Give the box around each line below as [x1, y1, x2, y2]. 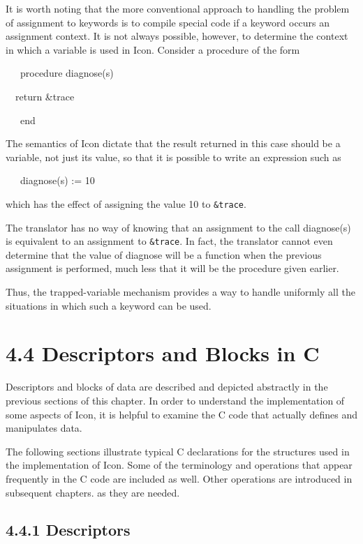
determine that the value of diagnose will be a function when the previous [6, 247, 322, 262]
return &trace [15, 89, 75, 103]
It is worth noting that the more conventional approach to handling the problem [6, 1, 350, 15]
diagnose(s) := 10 [20, 173, 95, 188]
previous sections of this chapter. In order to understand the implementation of [6, 393, 345, 407]
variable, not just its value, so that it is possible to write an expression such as [6, 149, 341, 164]
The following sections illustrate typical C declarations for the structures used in [6, 444, 350, 458]
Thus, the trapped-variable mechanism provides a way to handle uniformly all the [6, 285, 355, 299]
